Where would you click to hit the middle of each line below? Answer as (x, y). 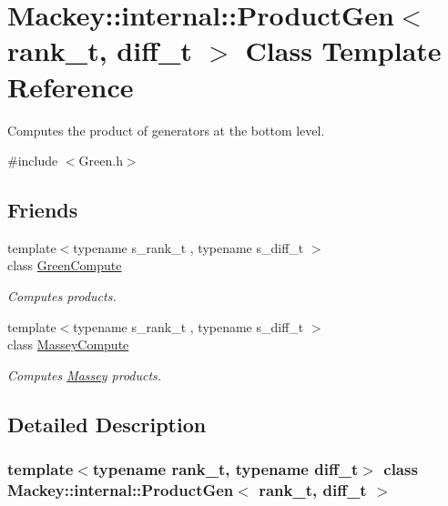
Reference (71, 86)
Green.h (101, 161)
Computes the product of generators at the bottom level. (166, 130)
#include (33, 161)
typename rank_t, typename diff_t (225, 469)
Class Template (343, 51)
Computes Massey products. (85, 374)
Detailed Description (107, 424)
